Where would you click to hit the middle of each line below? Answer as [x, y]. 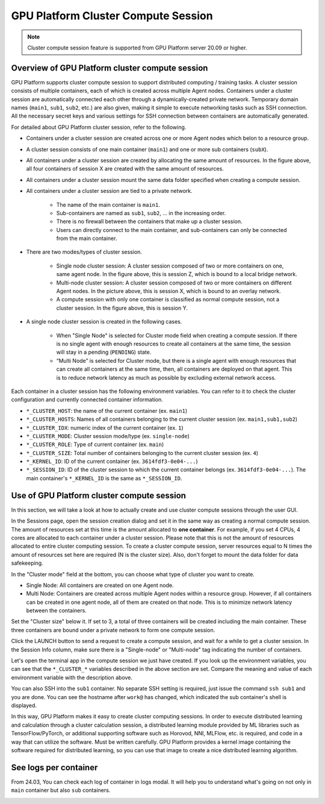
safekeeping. [27, 563]
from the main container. [87, 239]
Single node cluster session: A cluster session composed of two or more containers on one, [170, 266]
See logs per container [54, 768]
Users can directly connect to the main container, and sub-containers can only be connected [172, 230]
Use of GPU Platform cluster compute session [99, 495]
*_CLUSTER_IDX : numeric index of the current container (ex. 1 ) [105, 427]
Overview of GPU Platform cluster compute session [110, 68]
